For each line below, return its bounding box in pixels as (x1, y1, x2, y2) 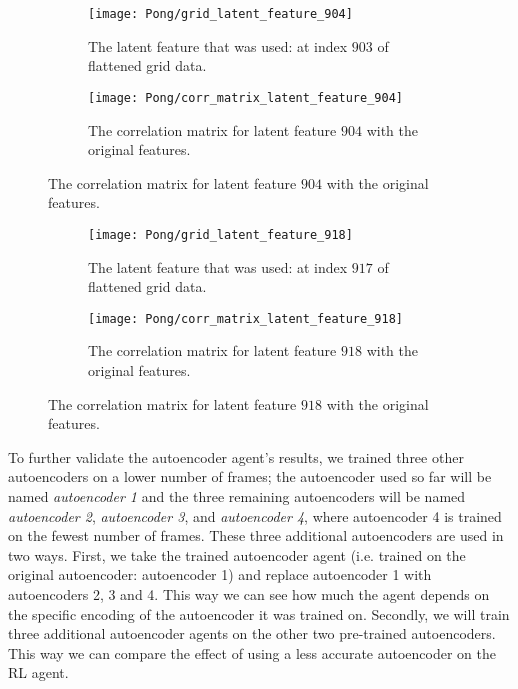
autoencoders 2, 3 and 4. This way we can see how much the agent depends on (8, 583, 490, 604)
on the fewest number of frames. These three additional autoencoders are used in (8, 525, 504, 546)
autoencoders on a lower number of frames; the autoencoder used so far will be (8, 466, 492, 487)
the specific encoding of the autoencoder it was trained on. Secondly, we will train (8, 603, 510, 624)
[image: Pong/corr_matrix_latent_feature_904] (88, 90, 403, 105)
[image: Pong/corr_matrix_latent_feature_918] (88, 311, 403, 326)
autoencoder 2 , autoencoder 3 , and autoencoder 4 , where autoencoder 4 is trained (8, 505, 502, 526)
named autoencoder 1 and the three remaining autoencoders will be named (8, 485, 466, 506)
